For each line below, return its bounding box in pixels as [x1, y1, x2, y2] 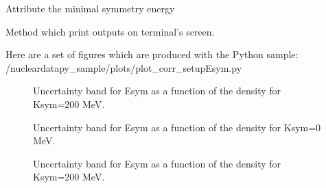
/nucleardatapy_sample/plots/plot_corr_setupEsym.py [5, 60, 242, 75]
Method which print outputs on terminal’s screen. [5, 24, 215, 38]
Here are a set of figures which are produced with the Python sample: [5, 47, 299, 62]
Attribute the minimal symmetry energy [5, 1, 175, 15]
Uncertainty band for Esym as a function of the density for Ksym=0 [33, 120, 321, 134]
